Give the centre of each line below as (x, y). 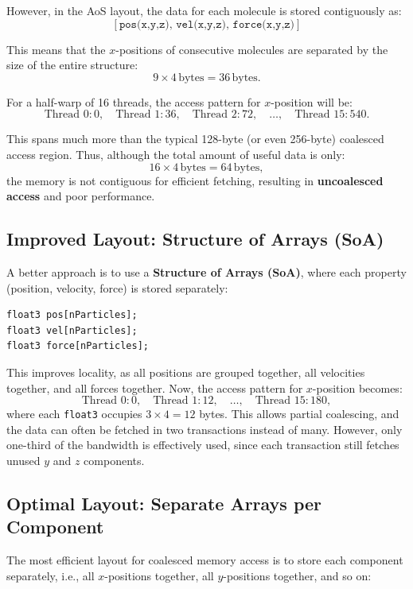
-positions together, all (159, 575)
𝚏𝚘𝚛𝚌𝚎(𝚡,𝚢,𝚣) (264, 24)
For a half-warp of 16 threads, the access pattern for (134, 101)
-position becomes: (357, 387)
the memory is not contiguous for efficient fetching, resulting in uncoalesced (195, 180)
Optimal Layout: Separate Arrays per (164, 503)
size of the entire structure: (72, 65)
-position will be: (312, 101)
